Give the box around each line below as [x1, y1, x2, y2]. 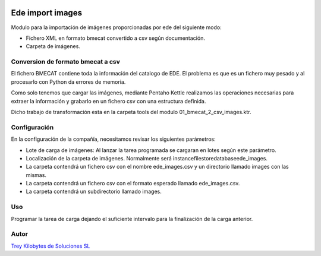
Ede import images [11, 8, 83, 18]
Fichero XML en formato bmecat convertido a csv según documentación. [26, 34, 205, 42]
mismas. [26, 171, 47, 178]
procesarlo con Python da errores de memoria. [11, 78, 126, 86]
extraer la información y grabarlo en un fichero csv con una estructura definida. [11, 97, 206, 105]
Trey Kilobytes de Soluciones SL [11, 242, 90, 249]
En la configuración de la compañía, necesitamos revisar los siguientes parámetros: [11, 135, 216, 143]
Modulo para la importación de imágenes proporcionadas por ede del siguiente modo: [11, 24, 222, 31]
